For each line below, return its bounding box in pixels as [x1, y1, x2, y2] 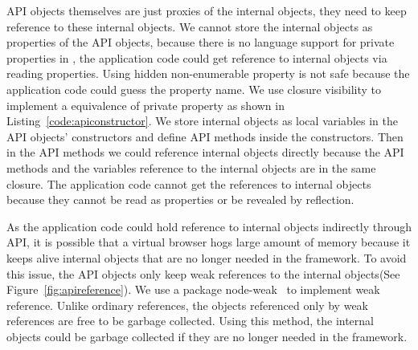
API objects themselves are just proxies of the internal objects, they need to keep [6, 2, 407, 18]
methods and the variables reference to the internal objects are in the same [6, 159, 376, 176]
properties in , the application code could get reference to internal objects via [6, 49, 387, 66]
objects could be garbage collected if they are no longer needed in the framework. [6, 328, 408, 344]
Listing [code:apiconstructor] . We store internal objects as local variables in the [6, 112, 398, 129]
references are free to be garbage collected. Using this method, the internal [6, 312, 374, 329]
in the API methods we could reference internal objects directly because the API [6, 144, 404, 161]
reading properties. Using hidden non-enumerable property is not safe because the [6, 65, 410, 82]
